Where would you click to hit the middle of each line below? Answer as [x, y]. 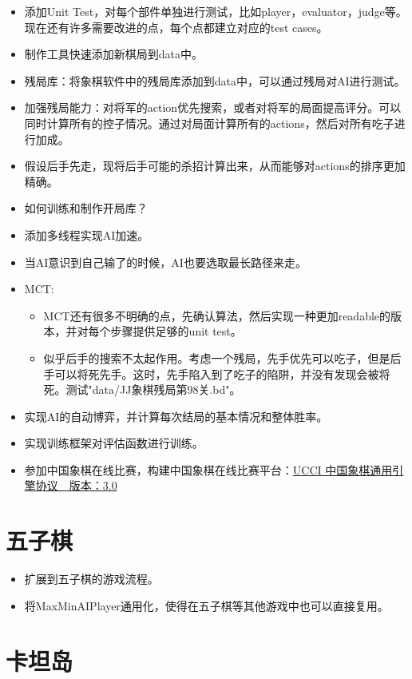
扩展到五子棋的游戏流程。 [91, 579]
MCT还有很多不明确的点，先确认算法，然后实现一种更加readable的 [217, 315]
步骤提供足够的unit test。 [176, 331]
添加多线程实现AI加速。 [87, 234]
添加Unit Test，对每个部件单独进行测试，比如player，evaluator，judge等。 [216, 11]
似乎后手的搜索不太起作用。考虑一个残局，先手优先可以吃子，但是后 [222, 357]
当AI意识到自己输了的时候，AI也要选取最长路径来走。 [165, 262]
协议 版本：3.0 [76, 485]
